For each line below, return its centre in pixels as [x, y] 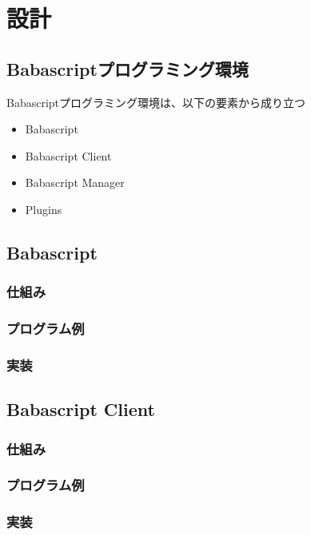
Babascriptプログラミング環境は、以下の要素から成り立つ [156, 102]
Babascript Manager [75, 182]
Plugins [44, 209]
